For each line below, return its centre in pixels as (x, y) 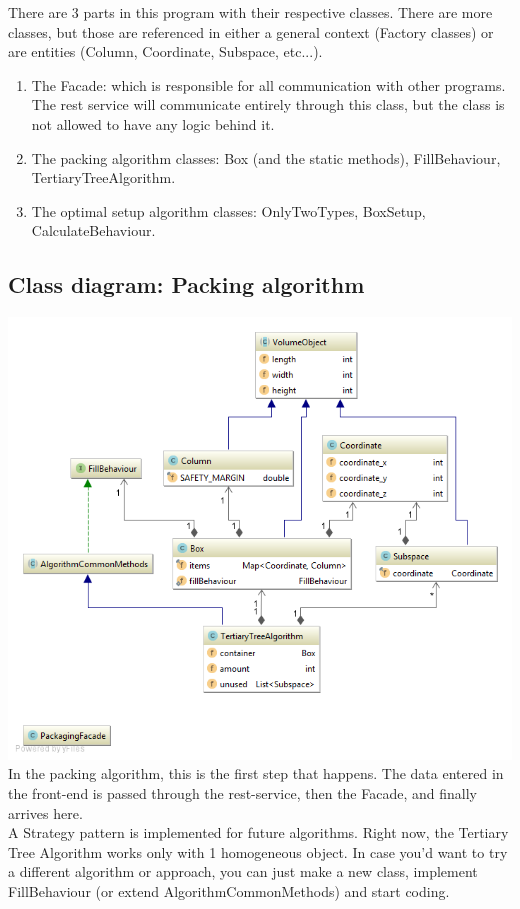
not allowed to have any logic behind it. (153, 123)
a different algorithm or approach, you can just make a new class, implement (243, 871)
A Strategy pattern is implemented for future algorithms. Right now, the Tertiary (258, 832)
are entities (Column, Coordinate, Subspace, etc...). (165, 51)
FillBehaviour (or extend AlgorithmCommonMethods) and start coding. (229, 890)
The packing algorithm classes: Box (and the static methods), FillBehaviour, (266, 157)
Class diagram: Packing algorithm (186, 284)
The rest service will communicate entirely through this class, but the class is (268, 104)
